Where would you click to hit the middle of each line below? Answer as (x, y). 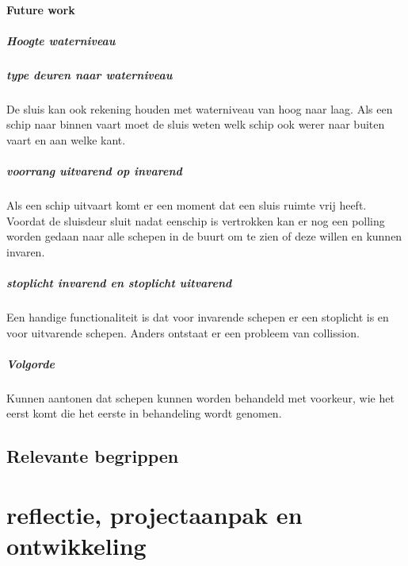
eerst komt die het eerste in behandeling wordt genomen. (144, 413)
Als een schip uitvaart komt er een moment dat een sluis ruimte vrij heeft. (187, 205)
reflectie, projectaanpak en (154, 514)
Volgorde (31, 363)
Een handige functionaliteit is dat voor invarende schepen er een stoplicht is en (198, 317)
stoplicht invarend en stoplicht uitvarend (119, 283)
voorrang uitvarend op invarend (94, 171)
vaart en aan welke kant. (66, 139)
